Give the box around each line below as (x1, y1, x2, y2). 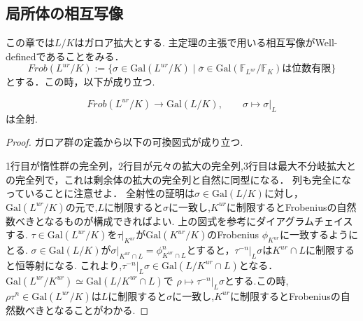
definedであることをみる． (6, 48, 124, 63)
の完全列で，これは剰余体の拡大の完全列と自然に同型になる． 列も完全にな (6, 172, 352, 186)
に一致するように (279, 227, 358, 242)
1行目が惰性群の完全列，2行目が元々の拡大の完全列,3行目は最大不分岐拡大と (6, 158, 356, 172)
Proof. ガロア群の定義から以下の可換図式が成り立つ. (6, 135, 243, 149)
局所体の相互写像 (6, 2, 123, 24)
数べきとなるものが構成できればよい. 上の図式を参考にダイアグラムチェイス (6, 213, 353, 228)
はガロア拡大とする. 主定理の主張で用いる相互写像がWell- (74, 35, 338, 50)
